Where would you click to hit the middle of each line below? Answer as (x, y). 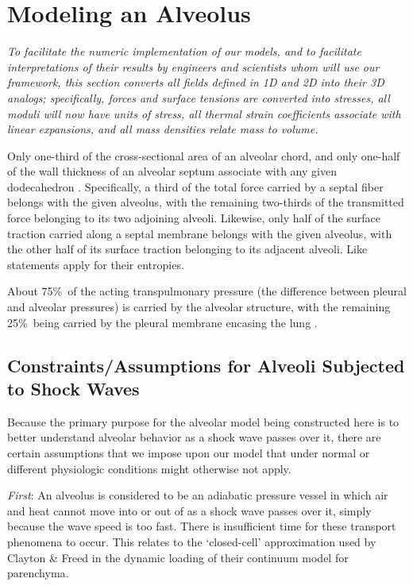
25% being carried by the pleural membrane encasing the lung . (162, 322)
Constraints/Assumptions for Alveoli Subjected (206, 365)
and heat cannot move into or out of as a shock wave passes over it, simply (189, 510)
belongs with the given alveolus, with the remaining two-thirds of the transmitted (206, 202)
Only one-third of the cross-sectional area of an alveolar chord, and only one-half (204, 155)
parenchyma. (38, 573)
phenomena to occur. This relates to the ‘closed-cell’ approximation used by (192, 541)
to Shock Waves (73, 388)
